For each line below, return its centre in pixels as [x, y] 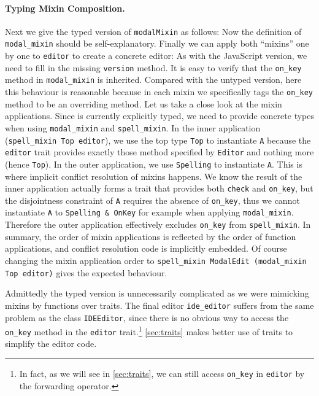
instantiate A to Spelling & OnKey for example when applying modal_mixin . [149, 212]
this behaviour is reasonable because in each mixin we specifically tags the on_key [159, 92]
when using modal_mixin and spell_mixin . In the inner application [133, 127]
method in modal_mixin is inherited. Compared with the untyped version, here [153, 80]
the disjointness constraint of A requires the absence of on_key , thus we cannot [152, 200]
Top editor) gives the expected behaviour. [86, 272]
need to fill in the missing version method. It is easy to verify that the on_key [153, 67]
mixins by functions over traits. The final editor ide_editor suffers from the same [159, 305]
